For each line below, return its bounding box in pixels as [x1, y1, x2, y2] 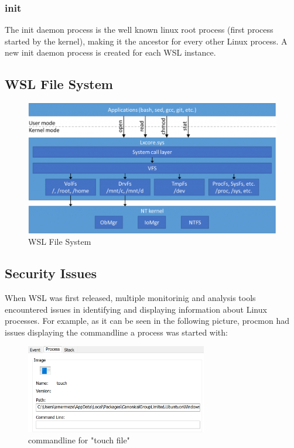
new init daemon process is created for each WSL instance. [5, 46, 216, 59]
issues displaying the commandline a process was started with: [5, 326, 228, 338]
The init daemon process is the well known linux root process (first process [5, 23, 274, 36]
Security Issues [5, 264, 97, 282]
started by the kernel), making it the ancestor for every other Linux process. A [5, 35, 288, 47]
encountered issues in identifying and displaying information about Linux [5, 303, 267, 315]
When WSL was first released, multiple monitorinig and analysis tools [5, 291, 256, 303]
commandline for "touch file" [28, 434, 130, 446]
